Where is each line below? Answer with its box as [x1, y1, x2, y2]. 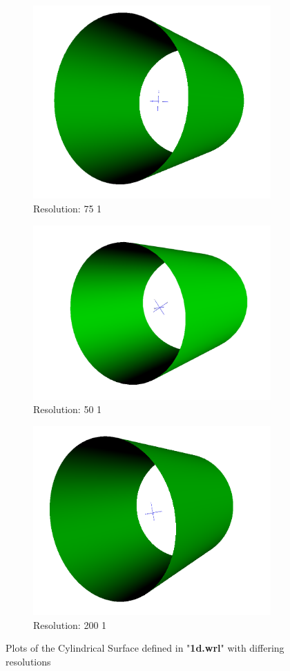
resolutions [6, 654, 51, 668]
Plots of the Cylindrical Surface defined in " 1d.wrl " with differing [6, 641, 284, 655]
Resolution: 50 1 [33, 402, 102, 417]
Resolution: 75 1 [33, 201, 102, 215]
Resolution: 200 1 [33, 617, 107, 632]
